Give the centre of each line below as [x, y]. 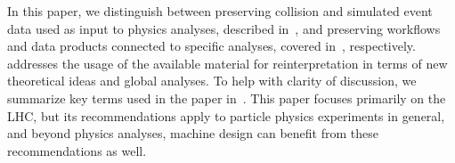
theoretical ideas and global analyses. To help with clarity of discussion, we [212, 81]
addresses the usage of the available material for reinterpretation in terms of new [227, 63]
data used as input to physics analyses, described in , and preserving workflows [224, 28]
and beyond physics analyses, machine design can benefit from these [193, 133]
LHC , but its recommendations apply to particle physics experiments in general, [226, 115]
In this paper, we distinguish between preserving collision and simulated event [220, 11]
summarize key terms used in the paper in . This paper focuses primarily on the [227, 98]
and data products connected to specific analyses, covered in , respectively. [211, 46]
